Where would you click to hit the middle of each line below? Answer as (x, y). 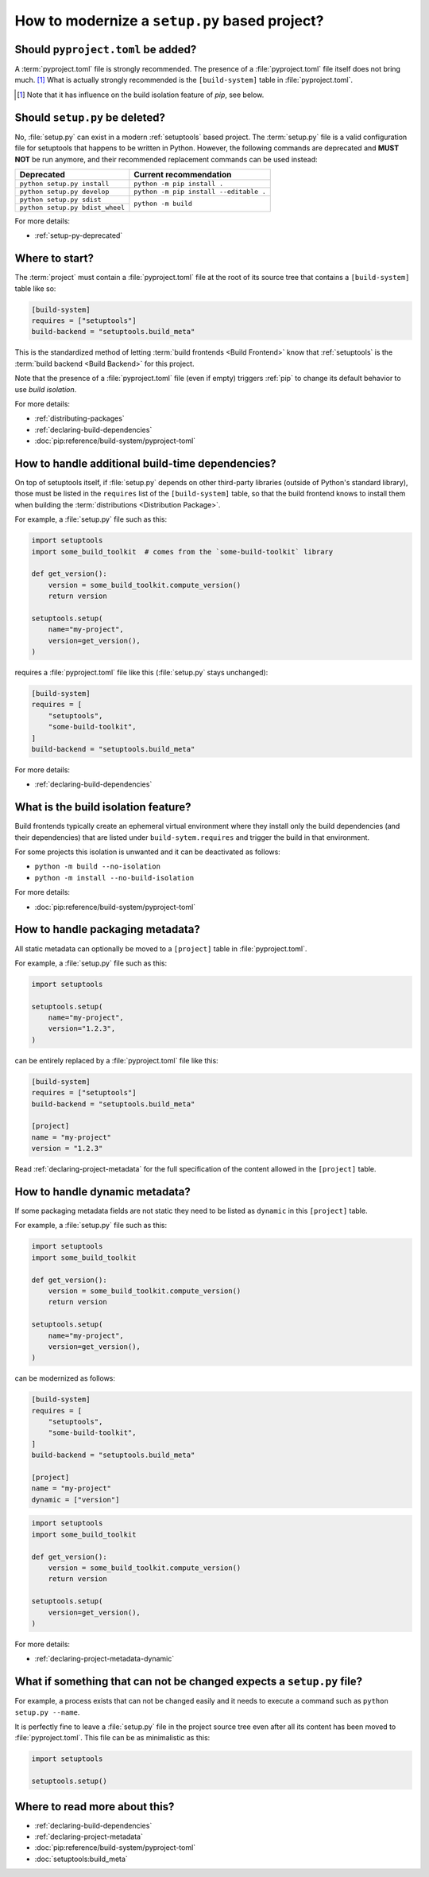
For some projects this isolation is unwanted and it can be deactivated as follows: (148, 852)
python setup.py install (64, 183)
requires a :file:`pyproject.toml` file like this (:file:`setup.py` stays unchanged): (141, 673)
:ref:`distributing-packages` (79, 418)
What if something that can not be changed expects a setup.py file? (189, 1682)
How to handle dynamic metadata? (102, 1192)
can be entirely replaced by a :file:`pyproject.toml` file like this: (116, 1060)
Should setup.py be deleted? (90, 117)
